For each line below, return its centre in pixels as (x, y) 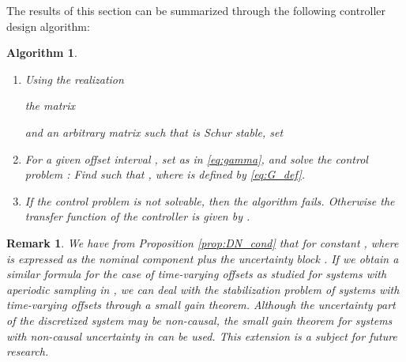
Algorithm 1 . (42, 53)
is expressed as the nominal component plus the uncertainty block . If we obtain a (203, 258)
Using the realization (74, 79)
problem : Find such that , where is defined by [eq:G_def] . (165, 174)
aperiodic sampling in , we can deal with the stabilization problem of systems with (203, 289)
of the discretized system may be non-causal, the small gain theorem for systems (199, 320)
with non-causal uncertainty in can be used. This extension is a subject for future (202, 336)
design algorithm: (48, 26)
